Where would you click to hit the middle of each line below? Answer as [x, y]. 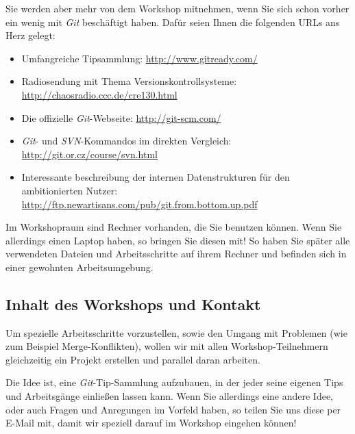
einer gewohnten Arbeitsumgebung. [79, 267]
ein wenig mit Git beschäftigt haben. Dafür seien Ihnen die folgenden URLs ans [173, 22]
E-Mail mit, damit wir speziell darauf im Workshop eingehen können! [151, 423]
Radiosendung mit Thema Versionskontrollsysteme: [129, 81]
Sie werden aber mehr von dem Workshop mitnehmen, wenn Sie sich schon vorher [177, 8]
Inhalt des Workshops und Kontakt [133, 304]
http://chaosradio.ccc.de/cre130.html [99, 94]
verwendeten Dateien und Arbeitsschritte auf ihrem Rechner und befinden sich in [176, 254]
